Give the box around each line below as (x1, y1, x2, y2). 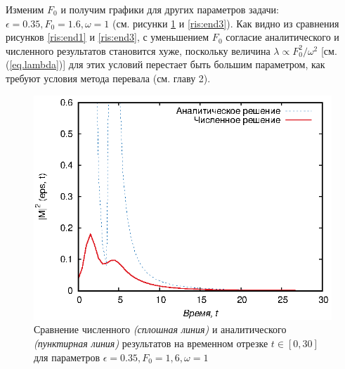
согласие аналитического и (226, 30, 339, 44)
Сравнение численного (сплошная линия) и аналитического (34, 322, 287, 337)
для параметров (34, 349, 100, 364)
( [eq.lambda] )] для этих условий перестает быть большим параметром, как (6, 57, 325, 72)
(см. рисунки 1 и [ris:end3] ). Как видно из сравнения (112, 15, 339, 30)
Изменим (6, 2, 44, 16)
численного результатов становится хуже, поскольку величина (6, 43, 271, 58)
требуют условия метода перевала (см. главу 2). (6, 70, 211, 85)
